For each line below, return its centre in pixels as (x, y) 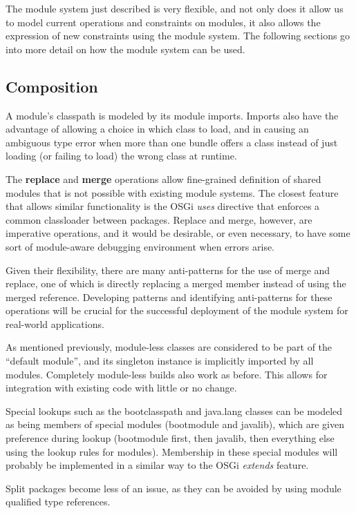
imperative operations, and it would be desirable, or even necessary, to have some (178, 233)
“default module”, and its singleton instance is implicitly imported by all (160, 361)
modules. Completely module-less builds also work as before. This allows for (167, 374)
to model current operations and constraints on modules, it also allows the (163, 22)
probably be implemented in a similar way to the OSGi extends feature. (157, 465)
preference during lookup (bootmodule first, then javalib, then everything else (170, 438)
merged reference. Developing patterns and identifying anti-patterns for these (169, 297)
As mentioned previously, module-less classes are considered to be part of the (169, 347)
